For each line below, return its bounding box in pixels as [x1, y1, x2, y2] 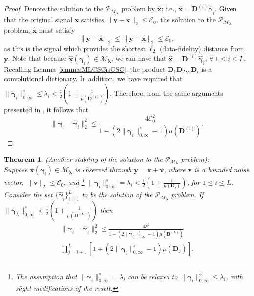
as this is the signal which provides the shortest [4, 43, 146, 53]
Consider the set [4, 189, 53, 200]
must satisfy [39, 25, 75, 35]
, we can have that [111, 53, 167, 63]
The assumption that [15, 271, 77, 281]
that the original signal [4, 14, 73, 24]
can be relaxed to [127, 271, 178, 281]
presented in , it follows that [4, 104, 89, 114]
